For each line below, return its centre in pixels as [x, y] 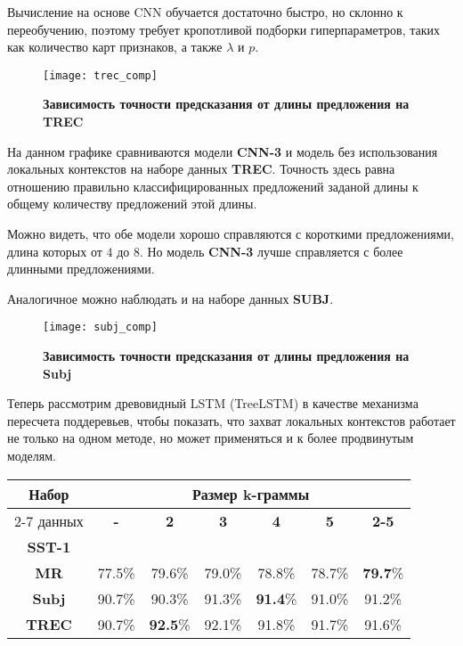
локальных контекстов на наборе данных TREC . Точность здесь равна [201, 169]
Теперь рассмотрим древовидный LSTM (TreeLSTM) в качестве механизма [213, 403]
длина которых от [55, 251]
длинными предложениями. [81, 269]
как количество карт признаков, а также [115, 47]
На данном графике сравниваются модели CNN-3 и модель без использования [223, 151]
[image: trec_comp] [100, 75]
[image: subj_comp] [100, 327]
